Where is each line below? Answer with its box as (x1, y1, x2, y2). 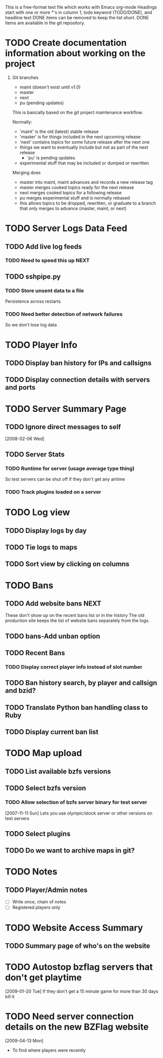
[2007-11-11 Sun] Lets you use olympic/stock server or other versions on (5, 810, 153, 816)
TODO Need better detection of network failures (5, 311, 122, 318)
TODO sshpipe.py (5, 272, 61, 281)
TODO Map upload (5, 748, 82, 759)
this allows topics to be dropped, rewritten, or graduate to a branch (19, 200, 157, 206)
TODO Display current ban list (5, 728, 99, 736)
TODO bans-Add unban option (5, 632, 100, 640)
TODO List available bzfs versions (5, 767, 111, 775)
